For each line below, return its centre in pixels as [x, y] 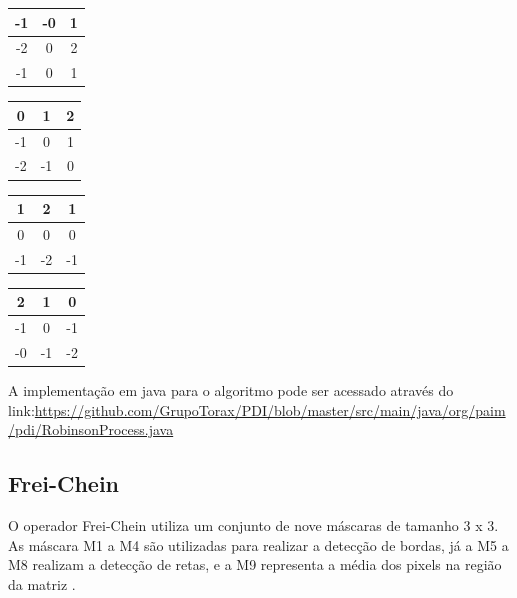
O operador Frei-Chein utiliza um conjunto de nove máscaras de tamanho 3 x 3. [253, 525]
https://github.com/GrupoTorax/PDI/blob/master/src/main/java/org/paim [270, 409]
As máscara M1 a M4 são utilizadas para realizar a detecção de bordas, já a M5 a [258, 544]
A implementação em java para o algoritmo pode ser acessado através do [231, 390]
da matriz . [42, 583]
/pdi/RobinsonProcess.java [91, 429]
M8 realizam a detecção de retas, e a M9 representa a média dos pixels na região [255, 564]
